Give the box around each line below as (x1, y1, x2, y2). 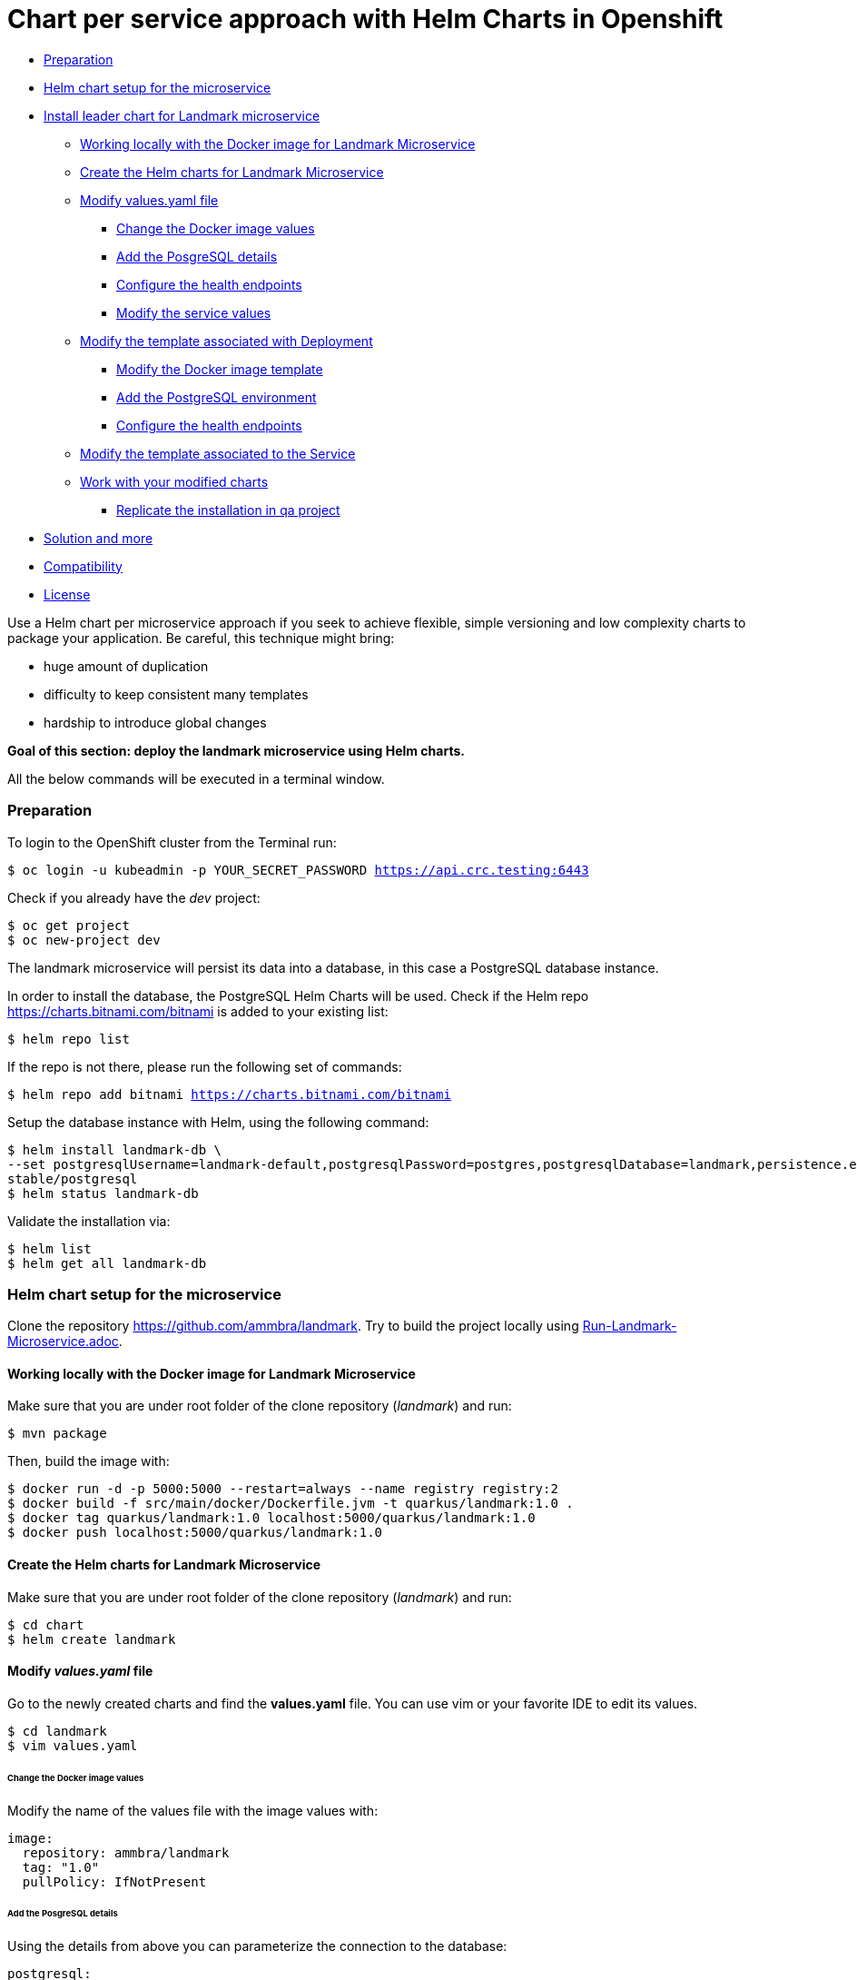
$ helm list (7, 1241, 92, 1256)
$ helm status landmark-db (7, 1185, 199, 1201)
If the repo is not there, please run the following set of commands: (7, 1058, 402, 1074)
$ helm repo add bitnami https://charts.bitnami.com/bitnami (7, 1086, 451, 1102)
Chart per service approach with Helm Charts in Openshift (7, 4, 724, 35)
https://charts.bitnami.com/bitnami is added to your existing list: (7, 1003, 389, 1019)
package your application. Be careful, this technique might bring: (7, 629, 395, 646)
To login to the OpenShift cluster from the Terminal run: (7, 834, 337, 850)
